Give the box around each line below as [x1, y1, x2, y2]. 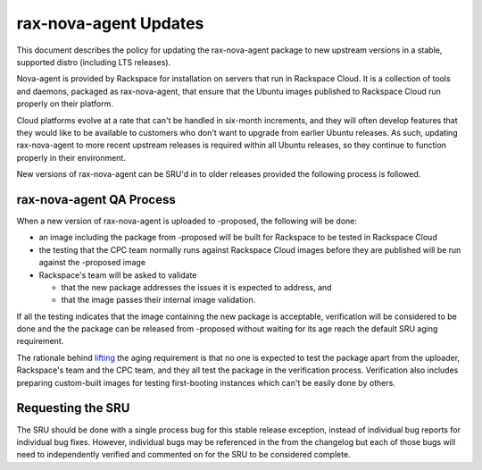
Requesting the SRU [16, 400, 130, 415]
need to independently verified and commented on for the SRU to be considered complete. [16, 449, 352, 460]
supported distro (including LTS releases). [16, 56, 171, 67]
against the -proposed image [38, 257, 146, 268]
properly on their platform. [16, 98, 113, 109]
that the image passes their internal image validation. [61, 295, 256, 306]
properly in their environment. [16, 152, 127, 163]
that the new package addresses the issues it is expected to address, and [61, 281, 332, 292]
